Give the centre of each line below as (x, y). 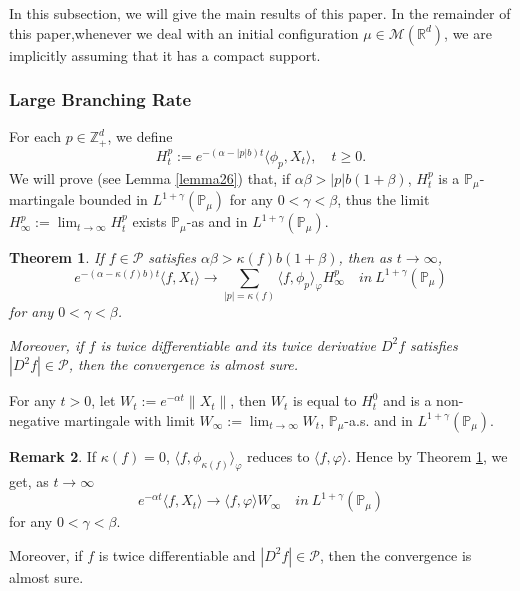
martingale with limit (129, 419)
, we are (468, 32)
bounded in (113, 199)
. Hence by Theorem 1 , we (427, 455)
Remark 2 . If (53, 455)
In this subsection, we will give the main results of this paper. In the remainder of (260, 13)
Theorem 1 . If (56, 257)
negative (34, 419)
